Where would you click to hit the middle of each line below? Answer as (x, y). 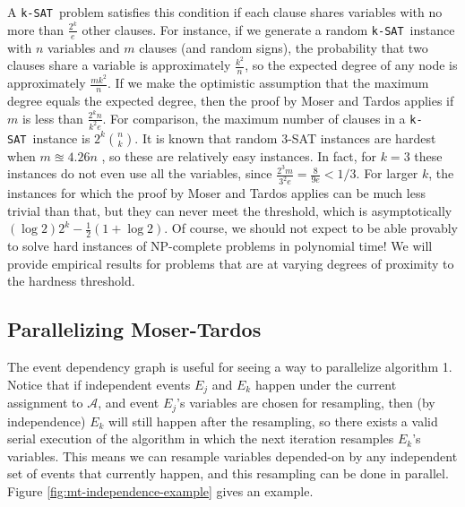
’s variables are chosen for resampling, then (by (306, 403)
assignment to (45, 403)
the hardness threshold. (71, 281)
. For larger (387, 173)
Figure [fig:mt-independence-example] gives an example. (160, 490)
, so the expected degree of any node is (351, 65)
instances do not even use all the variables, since (140, 173)
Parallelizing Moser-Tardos (134, 329)
